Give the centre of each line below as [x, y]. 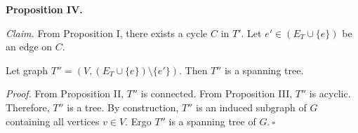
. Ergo [138, 121]
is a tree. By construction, [123, 107]
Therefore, [28, 107]
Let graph [27, 70]
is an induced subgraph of [251, 107]
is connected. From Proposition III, [217, 93]
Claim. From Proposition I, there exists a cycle [107, 33]
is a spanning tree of [212, 121]
